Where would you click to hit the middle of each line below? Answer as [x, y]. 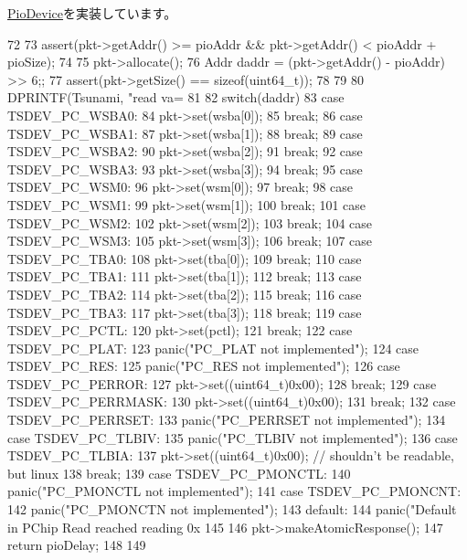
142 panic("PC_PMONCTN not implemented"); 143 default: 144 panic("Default [232, 509]
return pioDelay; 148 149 [77, 545]
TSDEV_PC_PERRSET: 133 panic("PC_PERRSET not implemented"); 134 [227, 420]
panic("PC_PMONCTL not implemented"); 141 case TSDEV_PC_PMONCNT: [234, 491]
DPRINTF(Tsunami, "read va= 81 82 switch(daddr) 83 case [176, 97]
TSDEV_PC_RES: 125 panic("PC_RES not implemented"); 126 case [204, 366]
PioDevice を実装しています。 [92, 13]
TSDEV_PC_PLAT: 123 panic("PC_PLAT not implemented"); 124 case [213, 348]
